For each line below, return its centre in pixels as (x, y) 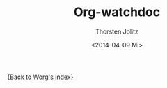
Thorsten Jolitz (117, 31)
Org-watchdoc (117, 12)
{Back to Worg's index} (40, 77)
